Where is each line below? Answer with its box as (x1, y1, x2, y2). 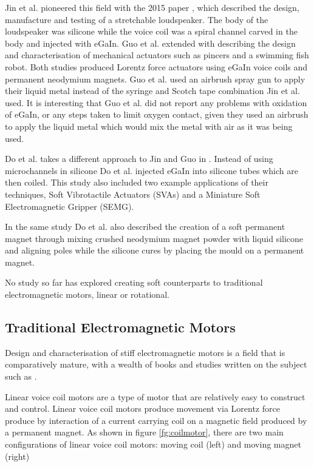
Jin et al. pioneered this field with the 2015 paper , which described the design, (5, 1, 299, 13)
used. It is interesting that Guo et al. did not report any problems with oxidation (5, 96, 307, 109)
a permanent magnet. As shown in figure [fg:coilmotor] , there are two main (5, 426, 284, 438)
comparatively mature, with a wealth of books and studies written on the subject (5, 358, 307, 371)
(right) (5, 449, 30, 462)
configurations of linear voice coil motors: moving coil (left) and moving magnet (5, 438, 301, 451)
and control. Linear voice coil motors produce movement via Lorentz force (5, 402, 280, 415)
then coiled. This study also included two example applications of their (5, 176, 268, 189)
